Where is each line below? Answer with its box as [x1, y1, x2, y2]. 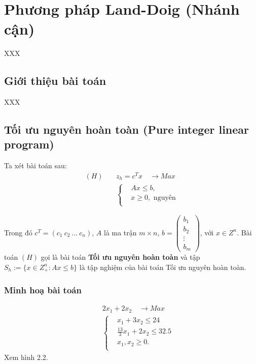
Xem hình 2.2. [4, 351, 48, 362]
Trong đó [4, 227, 32, 237]
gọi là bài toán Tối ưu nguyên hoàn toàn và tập [41, 252, 200, 262]
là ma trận [103, 227, 137, 237]
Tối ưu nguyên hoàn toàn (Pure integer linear [4, 122, 249, 137]
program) [4, 136, 54, 152]
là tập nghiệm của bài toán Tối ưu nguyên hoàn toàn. [79, 261, 246, 272]
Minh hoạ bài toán [4, 284, 82, 296]
